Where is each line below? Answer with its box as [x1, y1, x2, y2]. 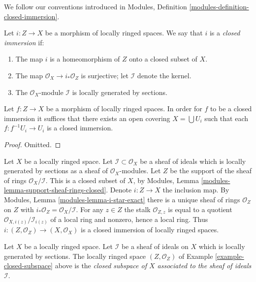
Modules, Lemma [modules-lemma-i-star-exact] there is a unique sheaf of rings [4, 194, 240, 204]
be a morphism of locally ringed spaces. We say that [45, 28, 203, 38]
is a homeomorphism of [50, 54, 120, 64]
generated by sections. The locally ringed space [4, 251, 146, 261]
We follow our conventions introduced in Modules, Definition [4, 1, 187, 11]
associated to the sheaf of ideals [157, 260, 252, 271]
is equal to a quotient [168, 204, 232, 214]
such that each [204, 113, 249, 123]
